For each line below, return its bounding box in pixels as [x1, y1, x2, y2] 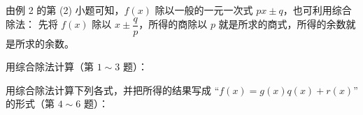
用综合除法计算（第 [6, 59, 94, 74]
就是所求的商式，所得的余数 [218, 17, 346, 31]
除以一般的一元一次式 [155, 3, 253, 17]
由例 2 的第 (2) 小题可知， [6, 3, 124, 17]
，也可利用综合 [283, 3, 352, 17]
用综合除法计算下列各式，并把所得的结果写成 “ [6, 82, 220, 97]
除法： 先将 [6, 17, 58, 31]
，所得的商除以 [138, 17, 208, 31]
